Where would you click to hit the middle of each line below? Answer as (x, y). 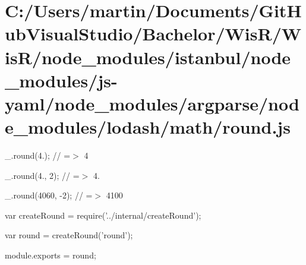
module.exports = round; (51, 255)
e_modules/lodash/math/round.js (148, 127)
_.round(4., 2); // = (42, 175)
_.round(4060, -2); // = (49, 195)
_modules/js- (61, 80)
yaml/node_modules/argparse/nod (152, 103)
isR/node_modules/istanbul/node (148, 57)
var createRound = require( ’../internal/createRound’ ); (103, 215)
